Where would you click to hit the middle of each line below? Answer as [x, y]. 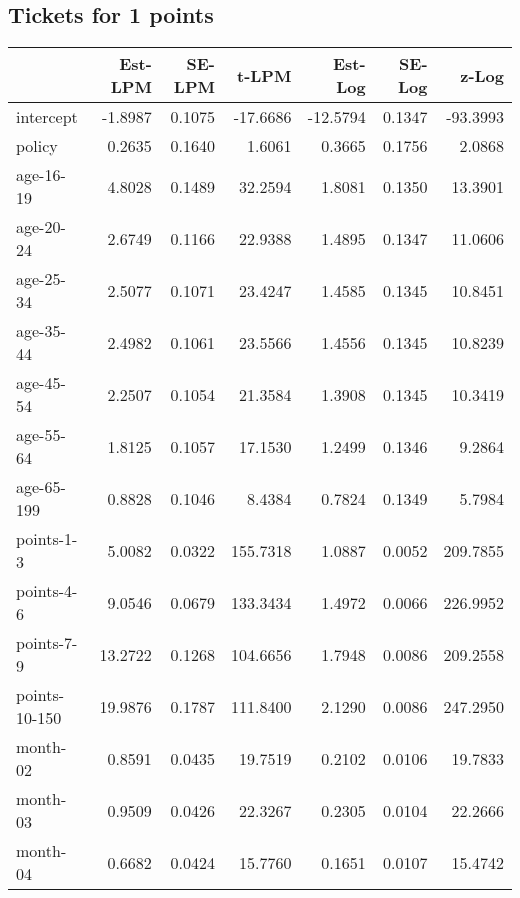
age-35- [41, 331]
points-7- [47, 643]
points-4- [47, 591]
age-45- [41, 383]
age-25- [41, 279]
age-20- [41, 227]
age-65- [41, 487]
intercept [47, 117]
